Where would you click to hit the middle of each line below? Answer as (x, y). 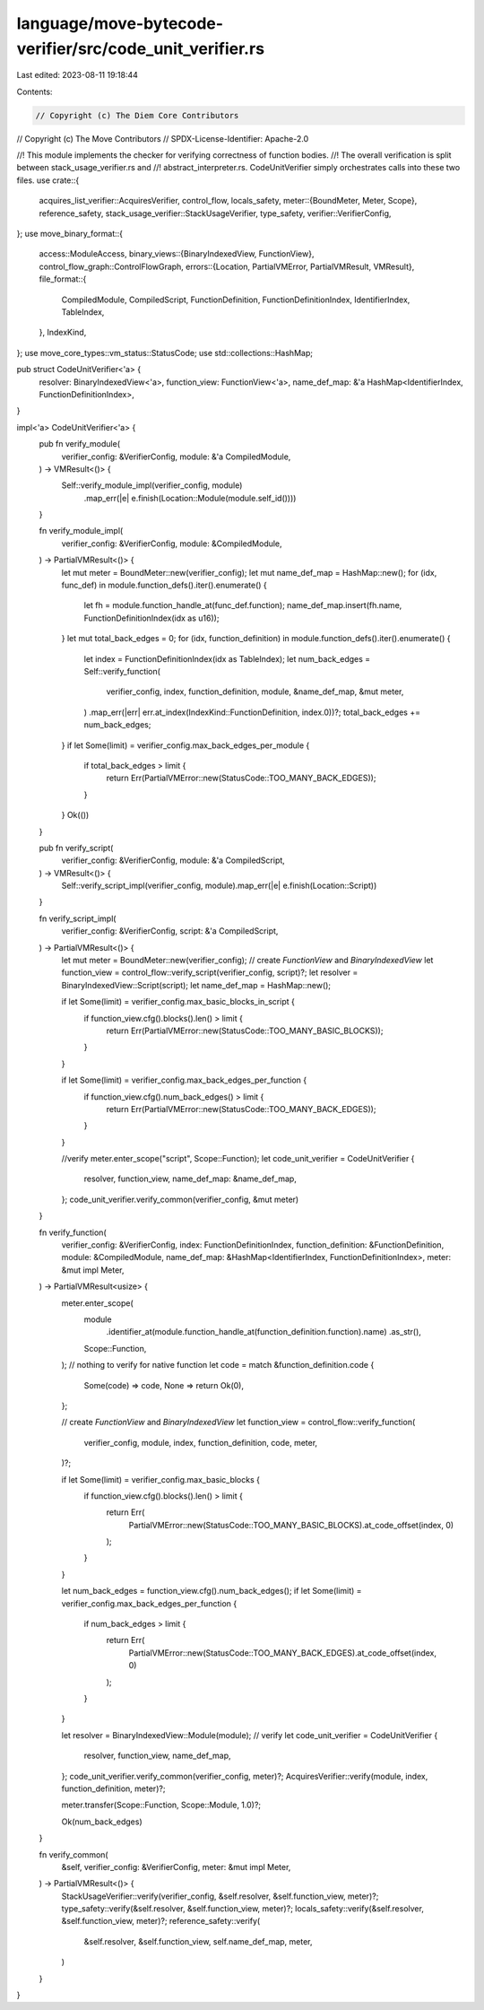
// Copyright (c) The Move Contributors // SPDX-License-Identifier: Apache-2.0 (163, 138)
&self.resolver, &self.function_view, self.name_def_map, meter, (198, 1941)
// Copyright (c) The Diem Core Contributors (137, 115)
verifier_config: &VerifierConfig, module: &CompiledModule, (172, 544)
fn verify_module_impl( (81, 531)
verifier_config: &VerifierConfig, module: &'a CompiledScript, (173, 860)
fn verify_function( (73, 1232)
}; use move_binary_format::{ (70, 234)
